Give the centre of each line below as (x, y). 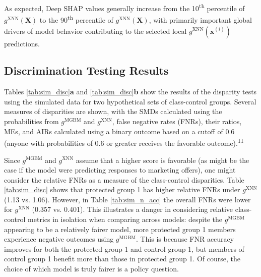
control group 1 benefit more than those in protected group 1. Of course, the (122, 259)
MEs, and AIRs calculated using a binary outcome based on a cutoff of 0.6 (119, 131)
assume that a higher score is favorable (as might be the (162, 160)
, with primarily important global (200, 19)
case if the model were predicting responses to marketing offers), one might (120, 170)
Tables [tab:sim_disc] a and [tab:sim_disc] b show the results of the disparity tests (130, 92)
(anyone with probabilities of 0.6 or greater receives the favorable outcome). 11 (124, 142)
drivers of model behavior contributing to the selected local (95, 31)
